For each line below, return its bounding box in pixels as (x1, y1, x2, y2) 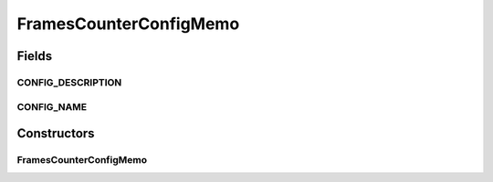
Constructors (16, 126, 95, 141)
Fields (16, 48, 53, 64)
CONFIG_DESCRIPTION (16, 76, 122, 88)
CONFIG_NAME (16, 100, 87, 113)
